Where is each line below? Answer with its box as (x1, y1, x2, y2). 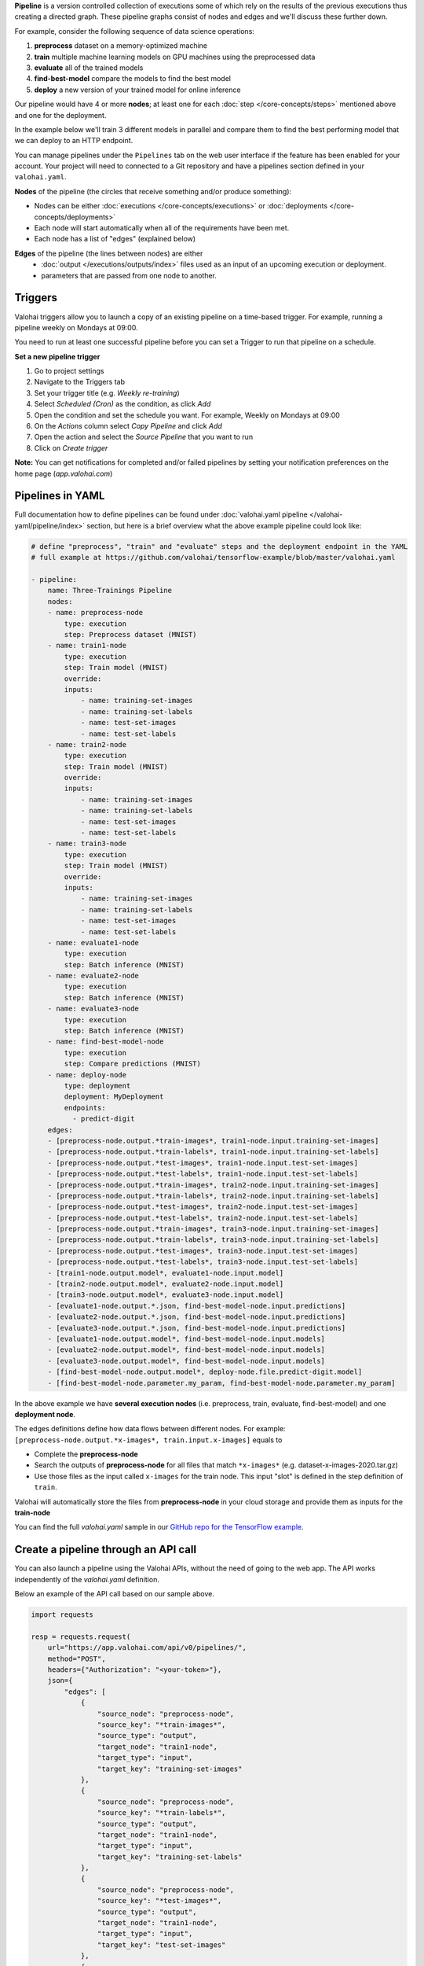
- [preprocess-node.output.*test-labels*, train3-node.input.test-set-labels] (47, 1257, 359, 1266)
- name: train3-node (47, 839, 127, 849)
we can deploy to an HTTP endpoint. (14, 136, 133, 145)
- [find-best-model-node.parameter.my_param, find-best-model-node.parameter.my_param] (47, 1379, 396, 1387)
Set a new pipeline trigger (14, 352, 101, 361)
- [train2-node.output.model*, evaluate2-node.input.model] (47, 1279, 284, 1289)
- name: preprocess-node (47, 608, 144, 617)
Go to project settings (34, 366, 104, 376)
